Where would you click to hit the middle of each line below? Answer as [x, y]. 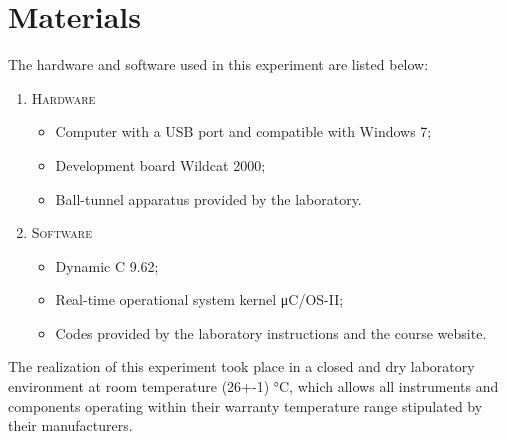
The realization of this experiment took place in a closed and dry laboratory [241, 366]
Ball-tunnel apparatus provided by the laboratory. [208, 198]
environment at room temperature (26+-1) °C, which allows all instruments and [253, 386]
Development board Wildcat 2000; [160, 164]
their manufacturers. [70, 425]
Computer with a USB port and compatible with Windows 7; [243, 131]
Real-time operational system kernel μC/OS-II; [199, 299]
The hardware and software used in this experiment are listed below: [218, 64]
